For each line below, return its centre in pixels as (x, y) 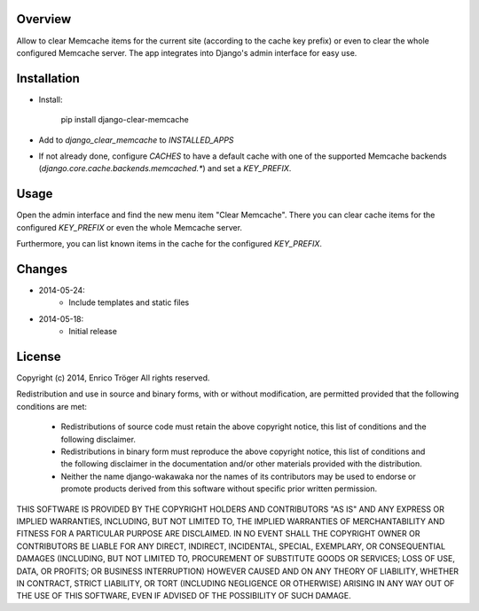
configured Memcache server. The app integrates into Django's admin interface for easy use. (187, 52)
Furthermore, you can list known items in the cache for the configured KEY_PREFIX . (169, 244)
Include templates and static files (129, 302)
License (39, 356)
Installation (48, 78)
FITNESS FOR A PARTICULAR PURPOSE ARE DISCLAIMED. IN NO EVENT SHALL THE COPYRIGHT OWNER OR (218, 534)
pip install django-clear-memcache (125, 120)
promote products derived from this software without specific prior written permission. (219, 489)
